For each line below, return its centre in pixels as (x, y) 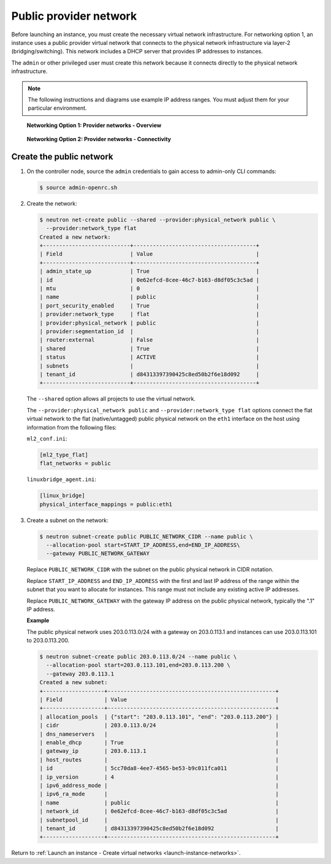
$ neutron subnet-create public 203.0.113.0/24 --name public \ (138, 657)
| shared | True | (150, 349)
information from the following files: (72, 427)
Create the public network (62, 156)
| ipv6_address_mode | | (159, 785)
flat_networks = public (75, 464)
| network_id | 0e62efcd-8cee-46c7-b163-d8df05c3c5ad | (159, 811)
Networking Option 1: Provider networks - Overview (94, 125)
